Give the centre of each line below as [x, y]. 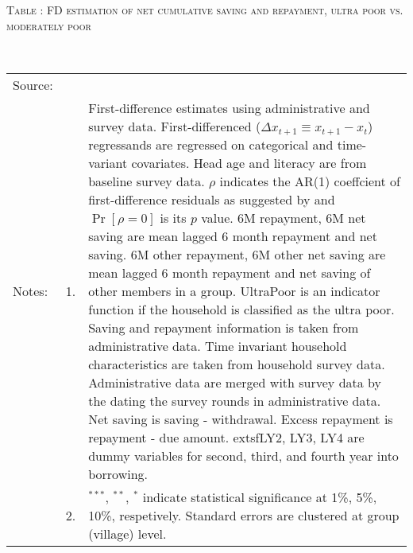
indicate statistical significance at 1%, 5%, [260, 497]
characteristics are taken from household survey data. [237, 364]
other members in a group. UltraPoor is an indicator [234, 290]
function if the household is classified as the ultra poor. [241, 309]
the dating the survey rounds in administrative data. [235, 400]
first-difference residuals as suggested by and [212, 199]
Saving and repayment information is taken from [224, 327]
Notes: [31, 290]
